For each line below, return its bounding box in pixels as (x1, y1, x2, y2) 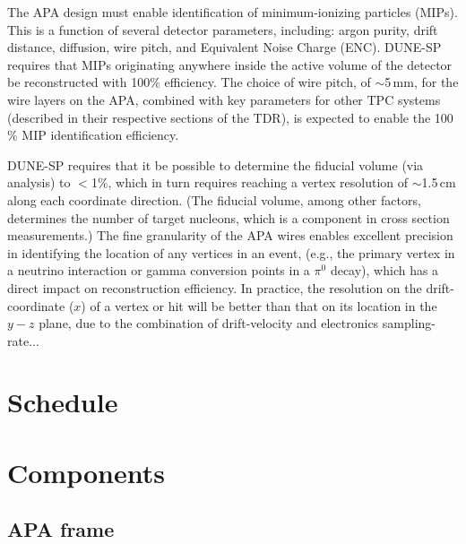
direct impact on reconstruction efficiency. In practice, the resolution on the (7, 278, 422, 297)
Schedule (7, 384, 118, 420)
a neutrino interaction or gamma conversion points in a (7, 261, 310, 280)
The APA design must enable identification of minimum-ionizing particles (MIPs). (7, 3, 458, 21)
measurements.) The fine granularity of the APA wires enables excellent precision (7, 226, 453, 245)
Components (7, 453, 165, 490)
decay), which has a (330, 261, 439, 280)
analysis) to (7, 173, 71, 192)
